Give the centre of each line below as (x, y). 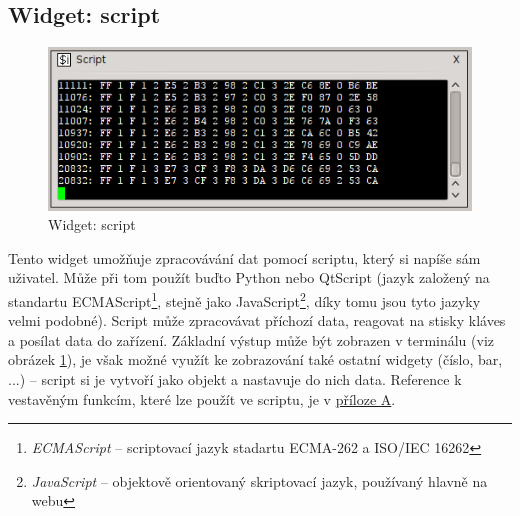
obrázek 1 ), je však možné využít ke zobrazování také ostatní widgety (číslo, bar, (255, 359)
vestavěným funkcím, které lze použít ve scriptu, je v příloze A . (202, 398)
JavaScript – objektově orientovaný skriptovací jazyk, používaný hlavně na (259, 480)
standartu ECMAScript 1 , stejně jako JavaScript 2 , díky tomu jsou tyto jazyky (244, 299)
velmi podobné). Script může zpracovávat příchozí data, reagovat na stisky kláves (257, 320)
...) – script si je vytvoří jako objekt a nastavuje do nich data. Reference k (235, 378)
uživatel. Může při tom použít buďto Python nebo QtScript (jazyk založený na (249, 277)
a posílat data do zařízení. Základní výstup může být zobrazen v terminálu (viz (251, 339)
